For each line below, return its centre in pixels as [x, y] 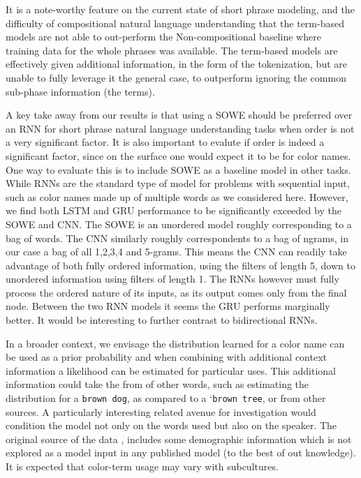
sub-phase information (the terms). [80, 91]
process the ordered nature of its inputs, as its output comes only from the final [176, 292]
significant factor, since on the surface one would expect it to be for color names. [178, 155]
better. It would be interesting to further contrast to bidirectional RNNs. [162, 320]
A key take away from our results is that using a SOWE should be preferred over [179, 115]
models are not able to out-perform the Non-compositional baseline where [163, 37]
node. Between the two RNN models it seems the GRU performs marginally [168, 306]
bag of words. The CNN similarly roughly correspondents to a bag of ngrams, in [177, 238]
